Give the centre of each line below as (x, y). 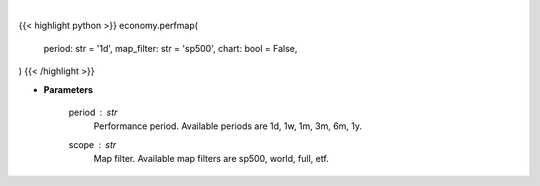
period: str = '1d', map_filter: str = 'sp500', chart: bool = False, (170, 48)
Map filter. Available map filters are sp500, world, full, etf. (211, 159)
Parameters (68, 89)
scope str (92, 144)
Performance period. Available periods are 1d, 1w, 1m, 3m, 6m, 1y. (228, 126)
